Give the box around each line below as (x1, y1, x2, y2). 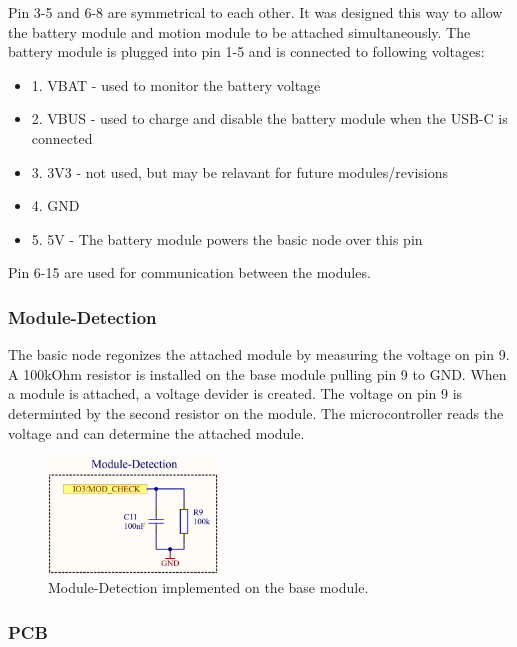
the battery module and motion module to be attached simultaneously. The (8, 21, 471, 42)
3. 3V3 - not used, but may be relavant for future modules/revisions (31, 161, 448, 182)
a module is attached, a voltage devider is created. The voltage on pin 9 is (8, 383, 463, 404)
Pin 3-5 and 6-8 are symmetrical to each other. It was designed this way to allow (8, 2, 503, 22)
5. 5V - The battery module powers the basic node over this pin (31, 228, 423, 249)
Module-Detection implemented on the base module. (48, 577, 369, 598)
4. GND (31, 195, 80, 216)
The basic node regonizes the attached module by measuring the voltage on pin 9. (8, 344, 510, 365)
